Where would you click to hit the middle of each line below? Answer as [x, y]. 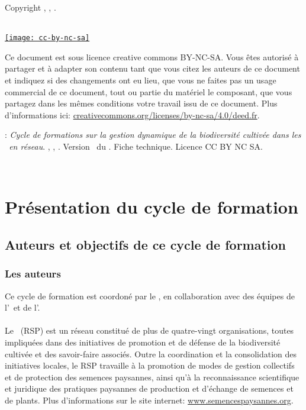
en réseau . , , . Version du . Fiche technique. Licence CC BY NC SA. [136, 146]
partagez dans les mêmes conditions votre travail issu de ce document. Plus [141, 103]
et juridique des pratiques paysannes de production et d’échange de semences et [149, 388]
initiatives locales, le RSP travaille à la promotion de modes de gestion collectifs [150, 365]
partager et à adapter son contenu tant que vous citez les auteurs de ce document [152, 68]
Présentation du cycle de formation [152, 207]
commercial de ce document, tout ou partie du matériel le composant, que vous [149, 91]
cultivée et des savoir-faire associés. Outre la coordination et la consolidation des [151, 353]
